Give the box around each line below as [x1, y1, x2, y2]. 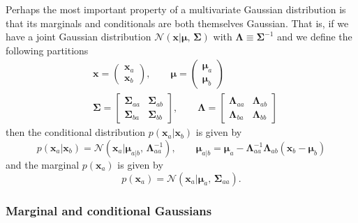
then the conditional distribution [6, 125, 146, 139]
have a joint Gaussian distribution [6, 29, 151, 44]
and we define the [277, 29, 352, 44]
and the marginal [6, 157, 80, 172]
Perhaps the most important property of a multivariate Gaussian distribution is [6, 2, 346, 16]
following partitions [6, 43, 89, 57]
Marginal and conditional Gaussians [6, 201, 212, 219]
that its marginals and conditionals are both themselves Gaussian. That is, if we [6, 15, 349, 30]
